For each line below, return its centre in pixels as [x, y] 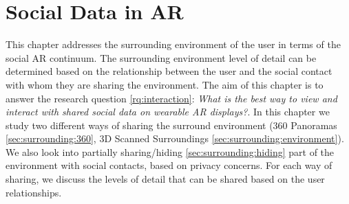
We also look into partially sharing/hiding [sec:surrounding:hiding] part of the [170, 151]
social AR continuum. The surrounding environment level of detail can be [161, 57]
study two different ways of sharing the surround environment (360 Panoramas [171, 125]
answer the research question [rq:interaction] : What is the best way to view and [171, 98]
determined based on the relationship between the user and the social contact [169, 71]
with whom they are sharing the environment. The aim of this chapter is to [165, 84]
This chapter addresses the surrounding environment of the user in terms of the [173, 44]
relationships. [34, 192]
